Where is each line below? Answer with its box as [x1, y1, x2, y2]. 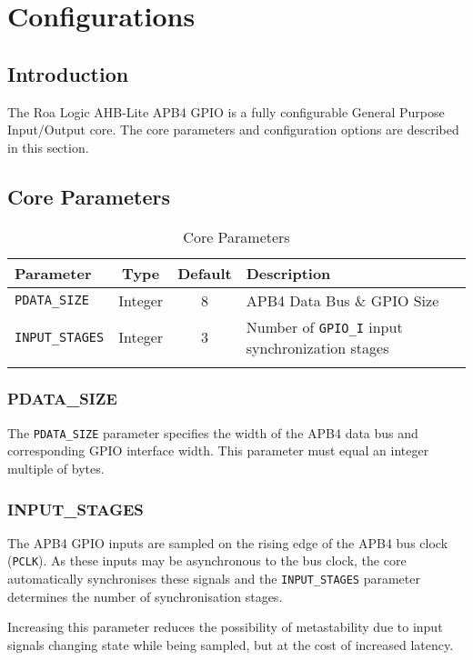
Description [246, 262, 331, 284]
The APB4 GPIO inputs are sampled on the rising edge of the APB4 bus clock [7, 533, 448, 552]
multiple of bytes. [7, 459, 105, 478]
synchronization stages [246, 336, 389, 358]
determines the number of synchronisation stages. [7, 586, 283, 605]
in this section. [7, 137, 89, 156]
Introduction [7, 59, 129, 87]
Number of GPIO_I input [246, 315, 403, 337]
